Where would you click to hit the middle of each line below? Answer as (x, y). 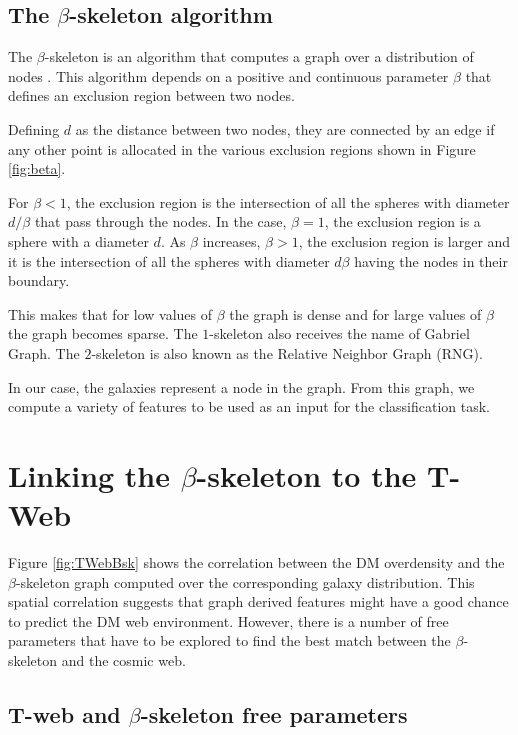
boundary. (39, 280)
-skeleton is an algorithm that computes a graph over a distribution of (259, 56)
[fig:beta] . (37, 168)
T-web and (64, 713)
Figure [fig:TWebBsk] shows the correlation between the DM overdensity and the (256, 562)
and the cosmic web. (123, 659)
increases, (231, 240)
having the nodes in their (431, 260)
